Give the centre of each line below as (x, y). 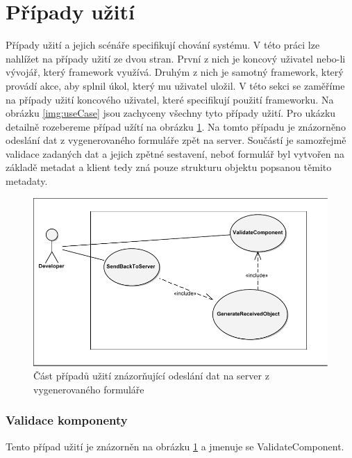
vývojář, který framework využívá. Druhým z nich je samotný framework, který (175, 72)
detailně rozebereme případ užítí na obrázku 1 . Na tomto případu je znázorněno (176, 126)
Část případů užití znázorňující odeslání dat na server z (151, 376)
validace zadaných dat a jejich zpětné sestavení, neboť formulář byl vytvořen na (175, 153)
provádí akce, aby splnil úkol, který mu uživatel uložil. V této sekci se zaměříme (175, 85)
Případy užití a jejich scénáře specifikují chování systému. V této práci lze (163, 45)
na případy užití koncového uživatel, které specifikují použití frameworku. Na (170, 99)
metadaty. (27, 181)
